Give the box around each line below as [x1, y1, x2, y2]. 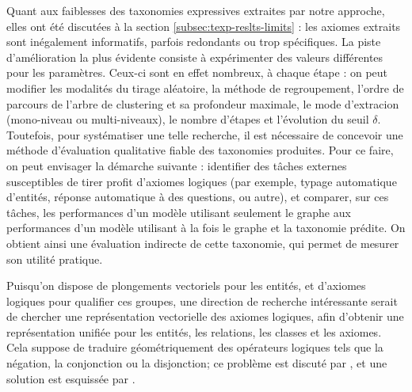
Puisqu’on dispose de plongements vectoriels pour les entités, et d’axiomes [6, 277, 366, 294]
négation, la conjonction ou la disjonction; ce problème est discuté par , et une [6, 355, 387, 371]
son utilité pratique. [6, 250, 103, 267]
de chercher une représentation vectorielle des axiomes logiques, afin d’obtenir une [6, 308, 404, 325]
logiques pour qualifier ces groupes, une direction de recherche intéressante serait [6, 292, 398, 309]
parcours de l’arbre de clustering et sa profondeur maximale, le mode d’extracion [6, 95, 399, 112]
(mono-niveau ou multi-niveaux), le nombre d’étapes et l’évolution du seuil [6, 111, 369, 127]
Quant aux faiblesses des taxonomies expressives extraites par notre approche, [6, 2, 385, 18]
